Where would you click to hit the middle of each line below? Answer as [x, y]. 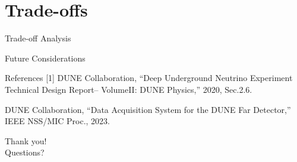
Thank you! [26, 140]
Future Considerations [45, 58]
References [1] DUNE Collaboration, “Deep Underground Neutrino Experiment [149, 78]
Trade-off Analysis [38, 38]
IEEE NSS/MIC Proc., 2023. [58, 121]
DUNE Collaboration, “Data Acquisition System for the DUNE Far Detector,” [148, 109]
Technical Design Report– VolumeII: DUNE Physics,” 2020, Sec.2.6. [129, 89]
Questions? [25, 152]
